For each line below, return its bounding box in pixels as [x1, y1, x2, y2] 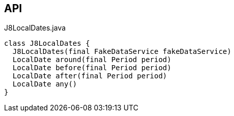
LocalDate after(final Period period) [12, 72, 167, 80]
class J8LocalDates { [4, 39, 90, 48]
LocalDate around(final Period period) [12, 55, 171, 64]
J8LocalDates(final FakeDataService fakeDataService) [12, 47, 231, 56]
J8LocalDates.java [4, 23, 66, 33]
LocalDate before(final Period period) [12, 64, 171, 72]
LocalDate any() [12, 80, 77, 89]
